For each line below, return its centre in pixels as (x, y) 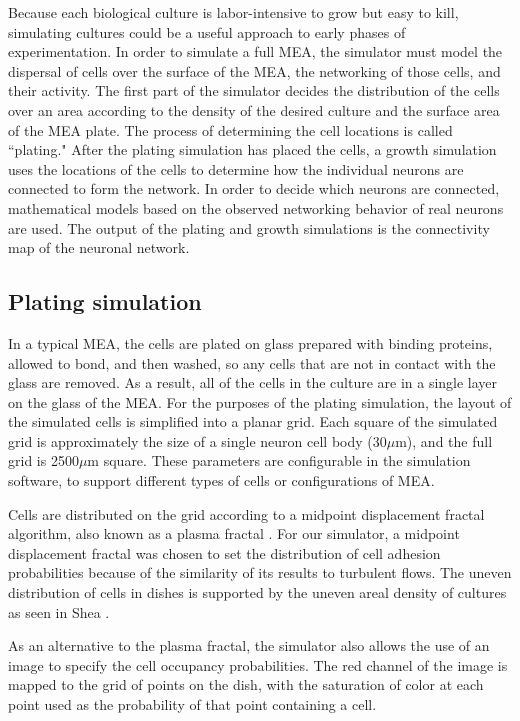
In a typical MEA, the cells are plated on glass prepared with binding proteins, (250, 342)
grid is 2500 (43, 460)
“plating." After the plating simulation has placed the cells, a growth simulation (252, 149)
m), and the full (444, 440)
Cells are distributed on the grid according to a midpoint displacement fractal (246, 513)
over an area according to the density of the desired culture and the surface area (254, 109)
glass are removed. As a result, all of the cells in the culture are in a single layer (253, 382)
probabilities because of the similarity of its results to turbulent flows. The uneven (260, 572)
